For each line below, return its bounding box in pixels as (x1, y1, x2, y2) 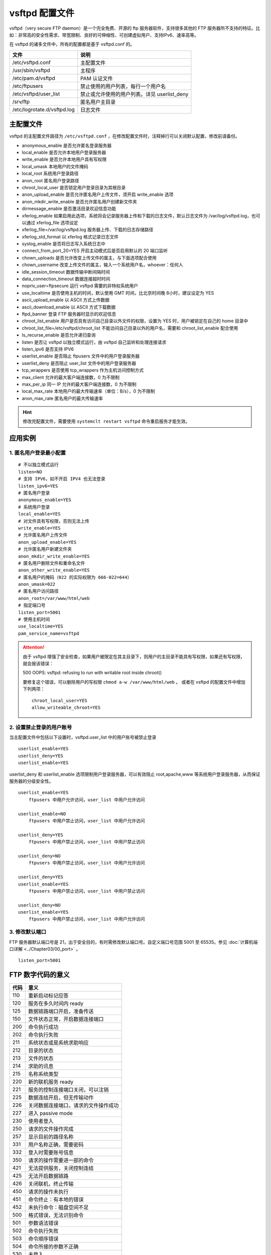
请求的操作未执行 (28, 1188, 69, 1195)
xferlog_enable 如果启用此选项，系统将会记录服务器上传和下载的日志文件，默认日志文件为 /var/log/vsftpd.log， (22, 212, 252, 218)
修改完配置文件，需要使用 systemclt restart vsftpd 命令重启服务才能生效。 (23, 418, 190, 424)
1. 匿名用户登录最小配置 (9, 449, 66, 456)
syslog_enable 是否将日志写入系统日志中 (22, 241, 105, 247)
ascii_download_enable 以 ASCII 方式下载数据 (22, 304, 116, 310)
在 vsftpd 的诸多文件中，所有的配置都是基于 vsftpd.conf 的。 (9, 41, 135, 47)
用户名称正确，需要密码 (28, 1141, 84, 1148)
